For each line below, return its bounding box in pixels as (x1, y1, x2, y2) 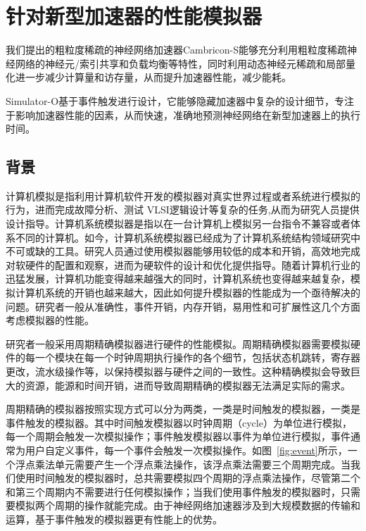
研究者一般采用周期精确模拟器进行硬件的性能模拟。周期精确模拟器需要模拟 (6, 336, 351, 351)
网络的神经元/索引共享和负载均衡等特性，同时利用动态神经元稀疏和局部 (15, 56, 346, 70)
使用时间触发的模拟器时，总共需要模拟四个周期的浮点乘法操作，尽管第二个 (15, 470, 360, 485)
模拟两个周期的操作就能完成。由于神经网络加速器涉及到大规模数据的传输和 (15, 498, 360, 513)
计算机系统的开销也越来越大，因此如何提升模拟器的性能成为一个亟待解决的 (15, 285, 360, 300)
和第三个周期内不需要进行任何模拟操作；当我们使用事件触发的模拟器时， (6, 484, 341, 499)
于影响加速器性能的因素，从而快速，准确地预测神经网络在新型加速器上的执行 (6, 107, 360, 122)
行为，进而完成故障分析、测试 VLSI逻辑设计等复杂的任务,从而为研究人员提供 (6, 202, 360, 217)
